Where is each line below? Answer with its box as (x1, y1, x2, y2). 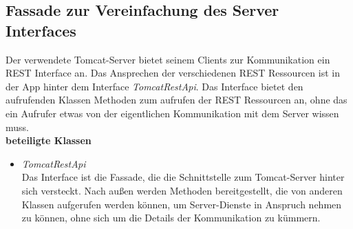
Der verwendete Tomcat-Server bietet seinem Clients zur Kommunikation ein (6, 52, 330, 66)
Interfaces (6, 19, 76, 41)
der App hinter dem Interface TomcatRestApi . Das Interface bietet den (6, 79, 303, 93)
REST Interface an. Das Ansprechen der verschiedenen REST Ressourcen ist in (6, 66, 340, 80)
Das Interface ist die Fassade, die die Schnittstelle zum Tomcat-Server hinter (21, 170, 345, 184)
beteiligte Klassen (6, 133, 92, 148)
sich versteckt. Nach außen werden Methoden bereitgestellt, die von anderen (21, 183, 343, 197)
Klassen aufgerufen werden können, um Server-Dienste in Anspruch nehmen (21, 197, 342, 211)
